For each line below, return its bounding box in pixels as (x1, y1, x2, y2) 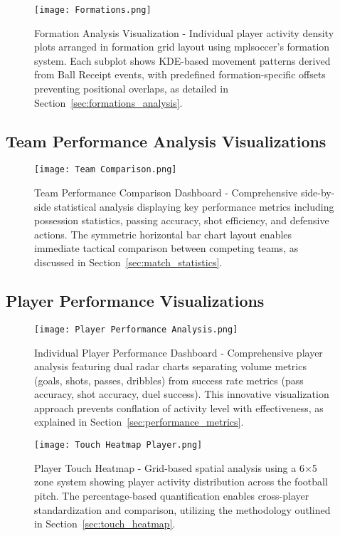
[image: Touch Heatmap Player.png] (34, 440, 203, 451)
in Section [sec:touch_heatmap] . (34, 516, 176, 531)
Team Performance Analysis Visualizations (6, 130, 326, 152)
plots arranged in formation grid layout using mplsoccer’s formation (34, 39, 330, 54)
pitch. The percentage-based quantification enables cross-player (34, 488, 309, 503)
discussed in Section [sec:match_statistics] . (34, 255, 223, 270)
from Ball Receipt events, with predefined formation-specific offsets (34, 67, 326, 82)
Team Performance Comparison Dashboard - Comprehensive (34, 185, 298, 200)
